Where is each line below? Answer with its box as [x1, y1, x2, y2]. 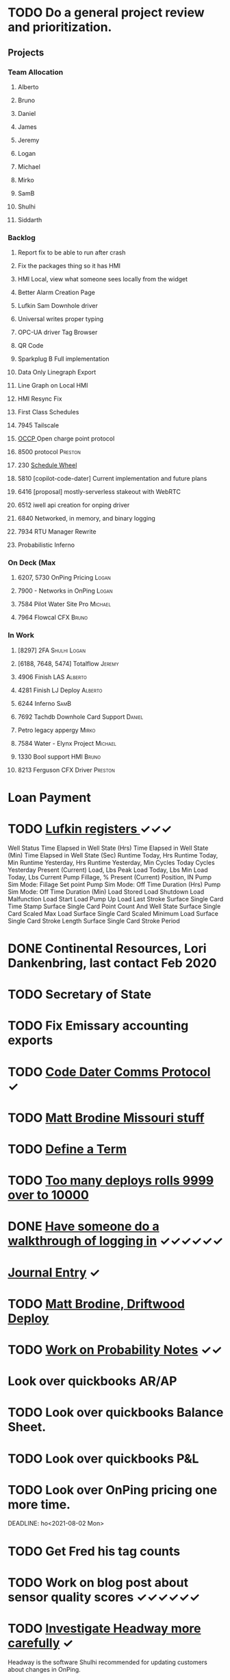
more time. [8, 1497, 71, 1512]
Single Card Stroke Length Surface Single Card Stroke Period [8, 916, 180, 925]
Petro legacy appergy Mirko [17, 726, 96, 734]
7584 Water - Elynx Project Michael [17, 739, 117, 747]
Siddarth [17, 215, 42, 224]
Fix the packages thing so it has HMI [17, 262, 121, 270]
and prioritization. [8, 19, 112, 35]
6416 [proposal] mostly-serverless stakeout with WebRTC [17, 488, 181, 496]
